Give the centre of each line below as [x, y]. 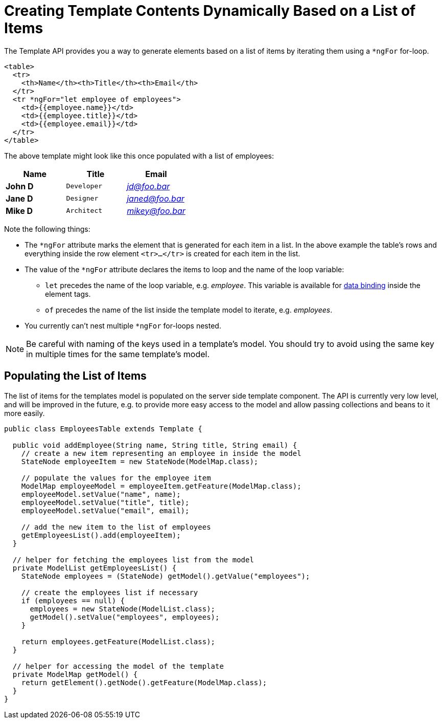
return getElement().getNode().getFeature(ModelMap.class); [144, 682]
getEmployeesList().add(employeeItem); [101, 535]
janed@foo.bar [156, 198]
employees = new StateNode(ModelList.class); [123, 609]
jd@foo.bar [148, 186]
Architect [84, 211]
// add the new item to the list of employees [116, 527]
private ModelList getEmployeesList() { [95, 568]
